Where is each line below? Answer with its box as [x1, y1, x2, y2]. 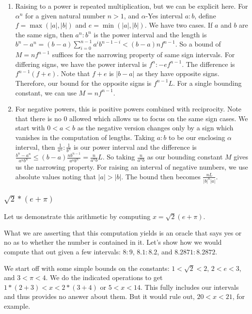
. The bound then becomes [121, 171, 201, 181]
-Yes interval [145, 10, 183, 20]
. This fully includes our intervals [140, 282, 239, 292]
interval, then [15, 141, 55, 152]
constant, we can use [15, 87, 77, 97]
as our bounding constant [147, 152, 223, 162]
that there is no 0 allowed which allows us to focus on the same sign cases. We [15, 113, 248, 123]
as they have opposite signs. [137, 68, 220, 78]
